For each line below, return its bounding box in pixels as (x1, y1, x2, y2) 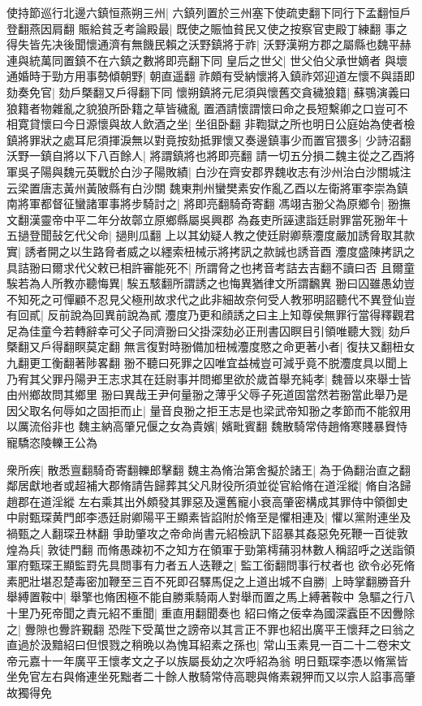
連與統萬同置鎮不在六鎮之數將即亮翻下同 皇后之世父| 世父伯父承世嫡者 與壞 (6, 51, 407, 68)
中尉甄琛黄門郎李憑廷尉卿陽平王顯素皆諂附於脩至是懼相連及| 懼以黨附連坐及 (6, 509, 411, 526)
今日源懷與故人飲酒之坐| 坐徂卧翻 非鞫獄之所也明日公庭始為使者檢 (62, 115, 416, 132)
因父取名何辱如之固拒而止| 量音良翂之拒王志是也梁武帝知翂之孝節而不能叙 (6, 401, 400, 418)
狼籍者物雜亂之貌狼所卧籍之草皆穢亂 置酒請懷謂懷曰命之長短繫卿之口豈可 (6, 99, 397, 116)
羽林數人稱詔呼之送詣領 (290, 540, 416, 557)
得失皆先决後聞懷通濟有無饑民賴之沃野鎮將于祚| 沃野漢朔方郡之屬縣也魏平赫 (6, 36, 411, 53)
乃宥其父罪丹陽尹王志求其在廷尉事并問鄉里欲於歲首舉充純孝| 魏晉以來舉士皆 (6, 370, 411, 387)
